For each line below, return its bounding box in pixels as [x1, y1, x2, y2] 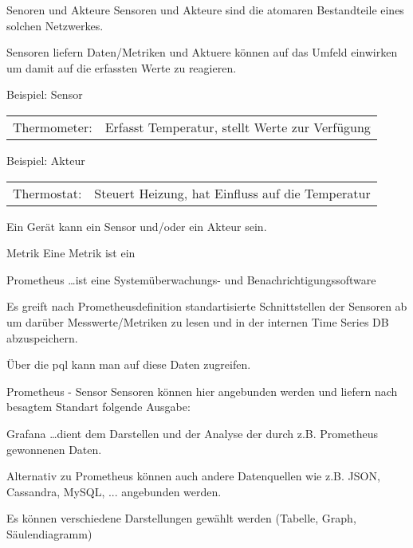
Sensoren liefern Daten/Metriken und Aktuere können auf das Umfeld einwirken [6, 44, 398, 61]
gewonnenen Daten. [6, 440, 102, 457]
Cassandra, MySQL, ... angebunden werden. [6, 483, 222, 499]
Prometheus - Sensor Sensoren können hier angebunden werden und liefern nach [6, 382, 398, 399]
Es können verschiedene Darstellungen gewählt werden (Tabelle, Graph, [6, 510, 356, 526]
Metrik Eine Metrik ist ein [6, 245, 136, 261]
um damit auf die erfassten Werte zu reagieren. [6, 59, 237, 76]
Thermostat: [13, 183, 82, 202]
